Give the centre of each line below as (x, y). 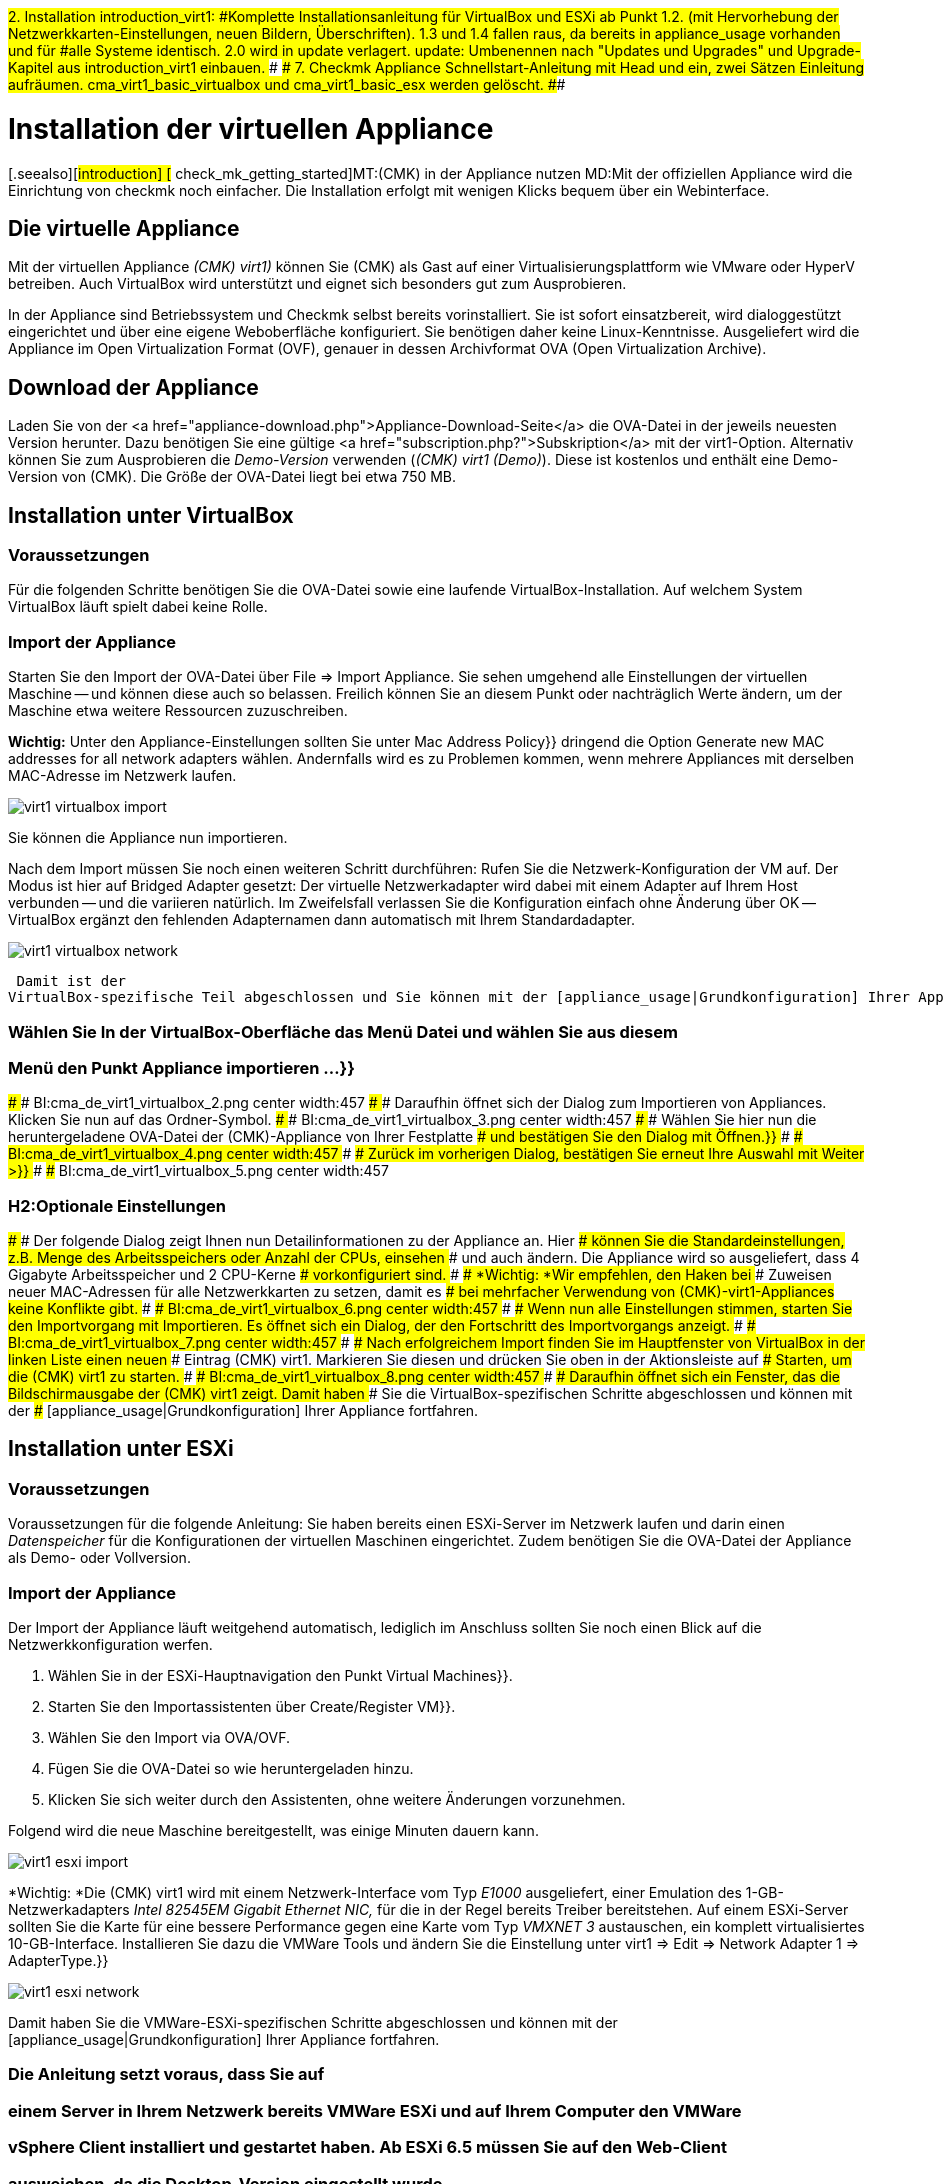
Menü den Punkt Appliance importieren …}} (181, 1067)
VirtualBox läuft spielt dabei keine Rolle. (138, 607)
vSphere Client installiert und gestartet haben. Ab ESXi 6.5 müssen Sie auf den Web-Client (367, 2147)
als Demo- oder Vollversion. (99, 1558)
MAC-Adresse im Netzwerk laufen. (122, 776)
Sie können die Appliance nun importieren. (148, 838)
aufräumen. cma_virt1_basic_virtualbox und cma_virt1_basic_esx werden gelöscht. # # (287, 84)
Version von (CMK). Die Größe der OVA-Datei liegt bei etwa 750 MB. (232, 477)
